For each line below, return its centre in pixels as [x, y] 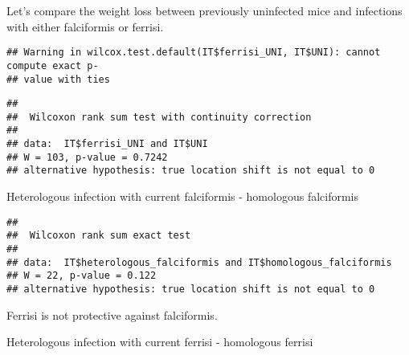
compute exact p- [53, 65]
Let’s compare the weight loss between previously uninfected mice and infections [204, 10]
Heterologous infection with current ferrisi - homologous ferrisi [160, 342]
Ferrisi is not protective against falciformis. [112, 314]
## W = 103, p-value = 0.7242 [87, 157]
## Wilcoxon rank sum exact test [99, 236]
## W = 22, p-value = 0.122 [82, 276]
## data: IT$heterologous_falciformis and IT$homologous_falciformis [199, 262]
